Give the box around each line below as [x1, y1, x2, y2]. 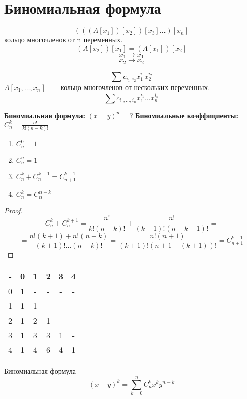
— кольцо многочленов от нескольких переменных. [51, 81, 210, 92]
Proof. [4, 205, 23, 215]
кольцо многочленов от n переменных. [4, 34, 123, 45]
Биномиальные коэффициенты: [135, 110, 239, 120]
